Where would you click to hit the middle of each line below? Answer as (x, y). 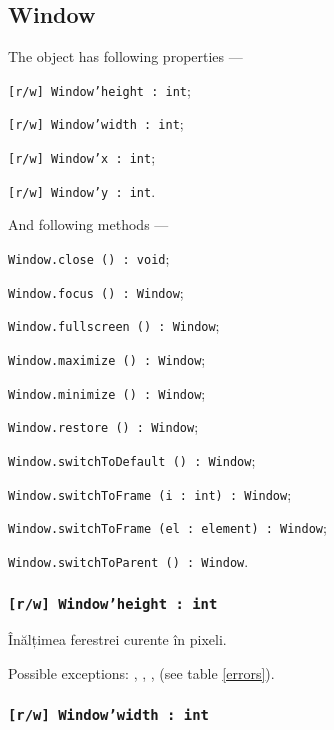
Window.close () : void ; (89, 258)
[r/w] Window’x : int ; (82, 157)
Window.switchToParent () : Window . (128, 560)
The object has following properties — (125, 56)
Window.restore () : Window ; (103, 426)
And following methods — (88, 224)
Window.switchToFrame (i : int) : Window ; (150, 493)
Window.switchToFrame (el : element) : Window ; (167, 527)
